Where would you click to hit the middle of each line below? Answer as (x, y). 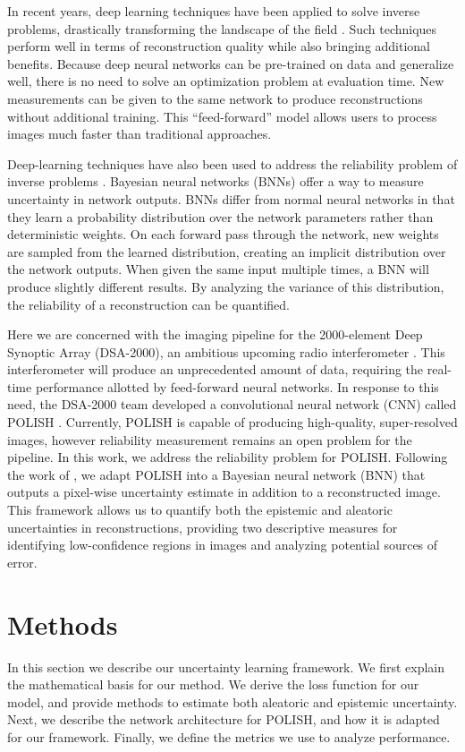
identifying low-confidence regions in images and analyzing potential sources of (223, 545)
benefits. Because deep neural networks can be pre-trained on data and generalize (231, 63)
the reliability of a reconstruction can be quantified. (149, 304)
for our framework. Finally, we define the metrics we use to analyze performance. (229, 736)
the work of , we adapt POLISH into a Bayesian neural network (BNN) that (216, 474)
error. (22, 562)
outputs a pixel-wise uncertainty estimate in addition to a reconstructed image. (224, 492)
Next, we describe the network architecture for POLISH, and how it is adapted (224, 719)
